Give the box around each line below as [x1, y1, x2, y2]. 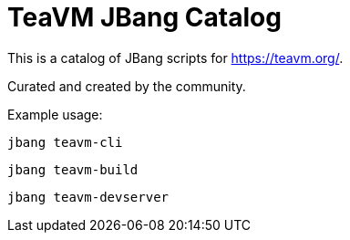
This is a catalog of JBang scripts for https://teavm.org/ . [7, 49, 344, 66]
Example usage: [7, 106, 103, 122]
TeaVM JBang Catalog [7, 2, 282, 33]
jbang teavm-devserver [7, 189, 170, 204]
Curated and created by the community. [7, 78, 246, 94]
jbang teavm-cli [7, 134, 123, 150]
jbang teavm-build [7, 162, 139, 177]
